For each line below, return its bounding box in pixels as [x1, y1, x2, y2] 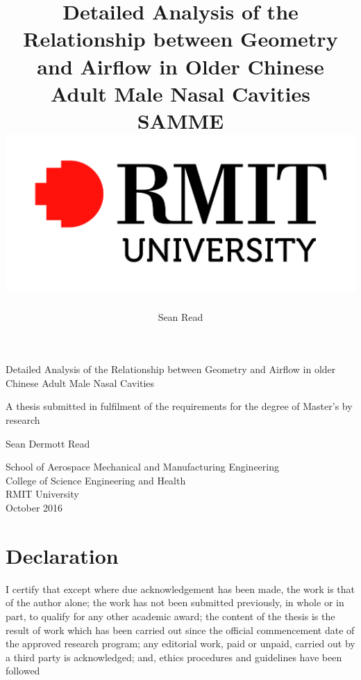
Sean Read [158, 309, 203, 324]
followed [6, 663, 40, 678]
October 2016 [6, 500, 63, 515]
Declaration [6, 541, 119, 569]
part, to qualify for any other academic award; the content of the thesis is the [6, 608, 335, 623]
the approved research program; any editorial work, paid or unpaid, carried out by [6, 636, 355, 651]
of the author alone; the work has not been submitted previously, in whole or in [6, 595, 344, 610]
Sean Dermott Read [6, 436, 90, 450]
